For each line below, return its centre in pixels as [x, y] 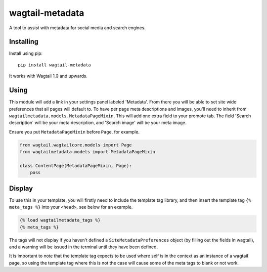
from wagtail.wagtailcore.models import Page [76, 145]
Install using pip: [26, 53]
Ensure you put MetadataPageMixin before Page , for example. [74, 132]
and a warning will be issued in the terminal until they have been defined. [84, 247]
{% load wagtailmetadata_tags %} [60, 220]
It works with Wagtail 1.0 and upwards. [48, 76]
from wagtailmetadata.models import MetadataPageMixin [87, 152]
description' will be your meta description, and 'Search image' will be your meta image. [98, 123]
